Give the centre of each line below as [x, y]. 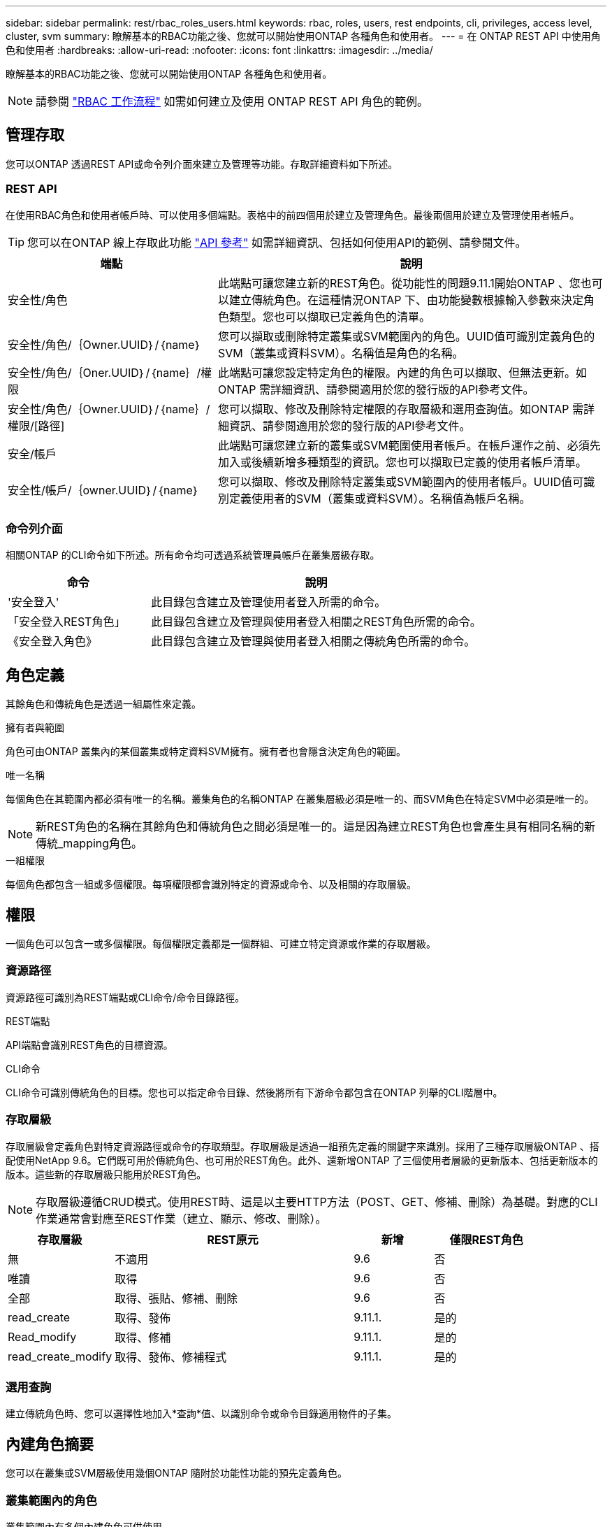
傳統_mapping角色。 [89, 844]
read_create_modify [60, 1356]
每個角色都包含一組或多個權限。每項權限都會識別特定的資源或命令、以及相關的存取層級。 [211, 884]
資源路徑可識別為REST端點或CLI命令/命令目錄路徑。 [125, 997]
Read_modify [42, 1336]
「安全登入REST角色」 [67, 622]
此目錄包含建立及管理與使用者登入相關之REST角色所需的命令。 [316, 622]
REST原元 [233, 1239]
